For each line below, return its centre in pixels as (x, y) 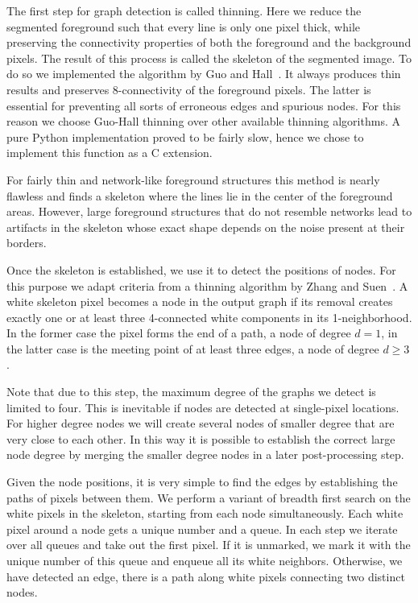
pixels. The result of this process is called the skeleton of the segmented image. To (209, 58)
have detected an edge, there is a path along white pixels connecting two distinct (206, 576)
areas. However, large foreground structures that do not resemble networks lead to (209, 211)
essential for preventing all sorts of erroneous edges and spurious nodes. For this (204, 105)
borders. (27, 243)
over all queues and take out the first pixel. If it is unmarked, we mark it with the (209, 545)
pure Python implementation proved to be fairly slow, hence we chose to (185, 136)
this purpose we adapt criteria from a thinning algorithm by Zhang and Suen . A (207, 285)
